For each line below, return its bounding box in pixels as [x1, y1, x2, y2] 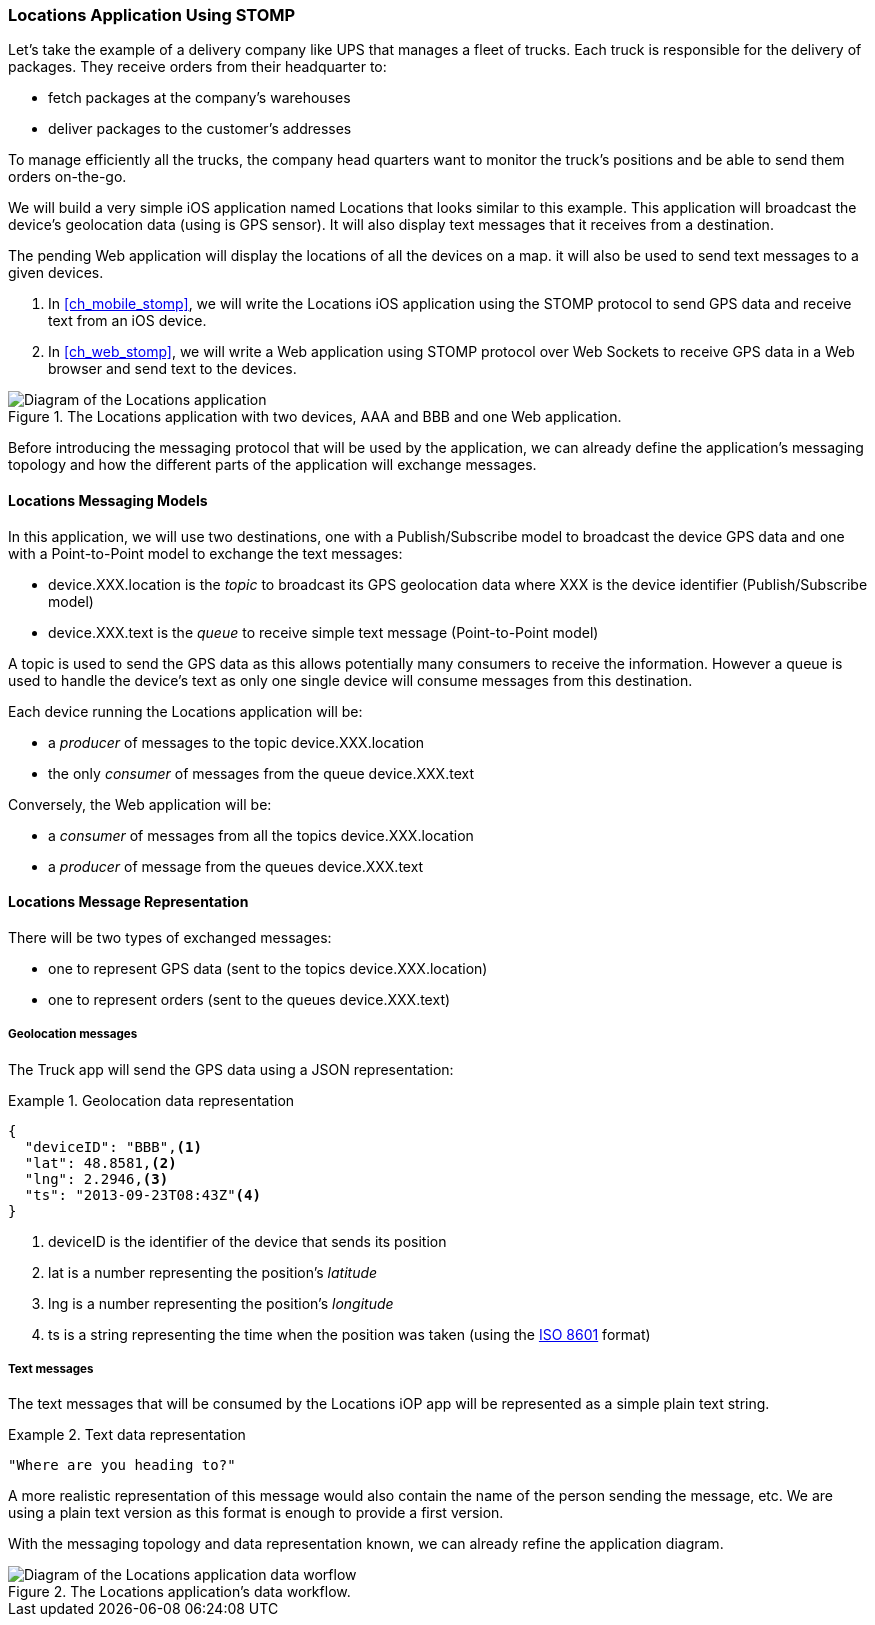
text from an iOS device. [48, 312, 207, 330]
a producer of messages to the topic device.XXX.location [48, 733, 425, 751]
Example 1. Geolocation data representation [8, 1091, 295, 1109]
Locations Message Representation [8, 893, 249, 911]
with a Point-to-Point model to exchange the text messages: [8, 544, 403, 562]
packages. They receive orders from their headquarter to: [8, 58, 387, 76]
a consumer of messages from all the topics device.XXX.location [48, 826, 474, 844]
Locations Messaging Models [8, 491, 208, 509]
